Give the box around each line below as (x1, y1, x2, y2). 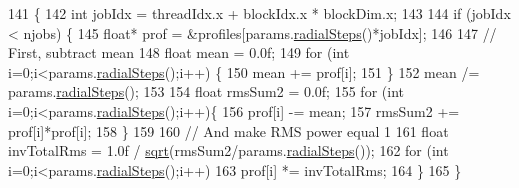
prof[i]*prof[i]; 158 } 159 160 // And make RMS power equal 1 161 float (8, 120, 449, 141)
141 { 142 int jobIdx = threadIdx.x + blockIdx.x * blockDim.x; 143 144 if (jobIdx (8, 3, 511, 23)
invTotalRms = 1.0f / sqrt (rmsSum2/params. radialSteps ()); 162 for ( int (8, 140, 449, 161)
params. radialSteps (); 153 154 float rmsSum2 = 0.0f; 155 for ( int (8, 81, 404, 102)
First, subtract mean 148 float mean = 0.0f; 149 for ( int (8, 42, 350, 63)
